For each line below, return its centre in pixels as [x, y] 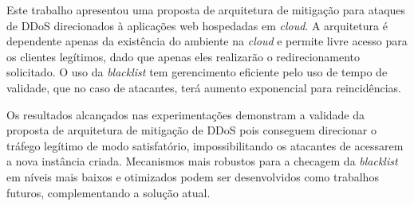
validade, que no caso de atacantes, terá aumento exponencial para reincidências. [204, 87]
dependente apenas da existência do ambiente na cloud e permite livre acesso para [207, 41]
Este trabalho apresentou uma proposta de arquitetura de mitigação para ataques [206, 10]
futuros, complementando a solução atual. [108, 192]
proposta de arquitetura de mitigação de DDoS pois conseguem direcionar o [191, 130]
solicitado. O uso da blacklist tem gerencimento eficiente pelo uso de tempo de [197, 72]
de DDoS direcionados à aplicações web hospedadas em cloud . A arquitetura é [197, 25]
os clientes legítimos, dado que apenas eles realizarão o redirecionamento [183, 56]
